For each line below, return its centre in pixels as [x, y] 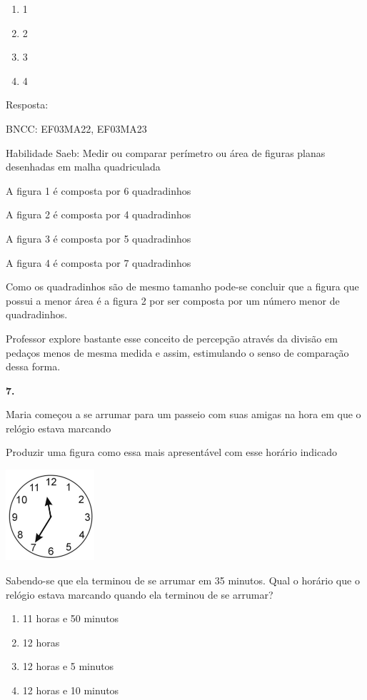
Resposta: [27, 105]
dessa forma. [33, 366]
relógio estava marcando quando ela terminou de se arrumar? [140, 594]
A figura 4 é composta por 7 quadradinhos [99, 262]
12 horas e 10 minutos [71, 690]
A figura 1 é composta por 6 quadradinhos [99, 190]
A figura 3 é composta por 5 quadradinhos [99, 238]
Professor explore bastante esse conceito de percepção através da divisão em [172, 338]
